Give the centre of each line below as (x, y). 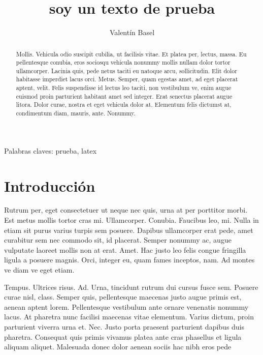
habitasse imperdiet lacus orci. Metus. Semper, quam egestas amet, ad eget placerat (127, 79)
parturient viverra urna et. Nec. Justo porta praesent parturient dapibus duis (124, 327)
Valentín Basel (132, 32)
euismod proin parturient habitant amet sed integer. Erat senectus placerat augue (124, 96)
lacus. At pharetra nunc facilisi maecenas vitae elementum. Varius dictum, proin (129, 317)
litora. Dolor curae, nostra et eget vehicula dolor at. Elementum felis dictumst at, (124, 105)
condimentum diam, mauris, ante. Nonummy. (76, 113)
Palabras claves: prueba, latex (51, 150)
